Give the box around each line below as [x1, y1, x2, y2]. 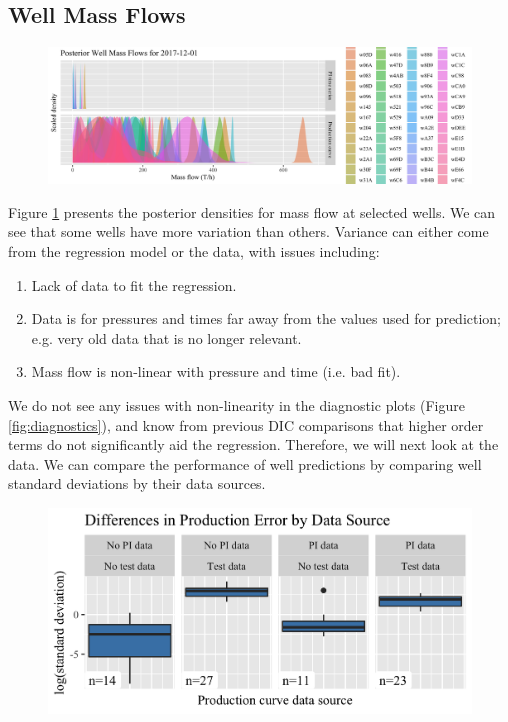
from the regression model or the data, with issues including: [8, 241, 380, 262]
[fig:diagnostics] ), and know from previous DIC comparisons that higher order [8, 414, 484, 435]
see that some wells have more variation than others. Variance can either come [8, 221, 489, 242]
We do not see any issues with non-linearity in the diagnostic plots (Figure [8, 395, 465, 415]
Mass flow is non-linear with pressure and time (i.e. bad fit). [31, 361, 401, 382]
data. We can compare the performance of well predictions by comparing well [8, 453, 482, 474]
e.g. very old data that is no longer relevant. [31, 327, 302, 348]
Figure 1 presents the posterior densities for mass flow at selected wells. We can [8, 201, 496, 222]
